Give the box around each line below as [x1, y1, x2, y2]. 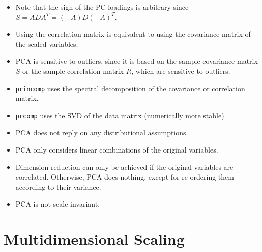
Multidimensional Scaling [4, 229, 185, 249]
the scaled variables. [15, 38, 78, 49]
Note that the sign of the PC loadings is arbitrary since [15, 2, 189, 12]
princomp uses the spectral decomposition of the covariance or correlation [15, 83, 245, 93]
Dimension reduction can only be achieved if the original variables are [15, 161, 234, 172]
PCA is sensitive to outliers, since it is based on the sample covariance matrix [15, 56, 258, 66]
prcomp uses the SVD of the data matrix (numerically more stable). [15, 110, 226, 120]
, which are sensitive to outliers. [131, 65, 230, 76]
